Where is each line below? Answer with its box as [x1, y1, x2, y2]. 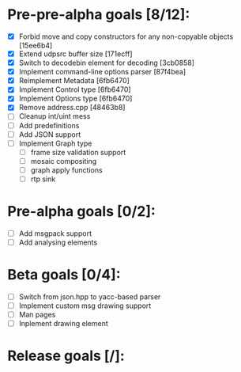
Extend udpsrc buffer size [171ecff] [18, 49, 133, 59]
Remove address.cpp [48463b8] [18, 103, 126, 112]
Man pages [18, 310, 56, 320]
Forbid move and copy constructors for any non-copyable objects [18, 32, 234, 41]
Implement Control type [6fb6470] [18, 85, 131, 94]
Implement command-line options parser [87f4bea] [18, 67, 186, 77]
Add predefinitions [18, 120, 80, 130]
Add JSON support [18, 129, 81, 139]
